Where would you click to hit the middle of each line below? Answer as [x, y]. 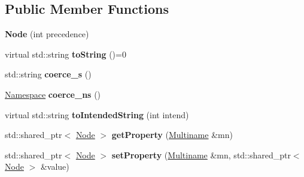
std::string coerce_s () [48, 74]
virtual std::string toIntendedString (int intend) [97, 114]
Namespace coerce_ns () [53, 94]
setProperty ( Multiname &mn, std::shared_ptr [201, 154]
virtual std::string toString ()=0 [66, 54]
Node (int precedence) [47, 34]
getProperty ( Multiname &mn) [172, 135]
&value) [55, 166]
